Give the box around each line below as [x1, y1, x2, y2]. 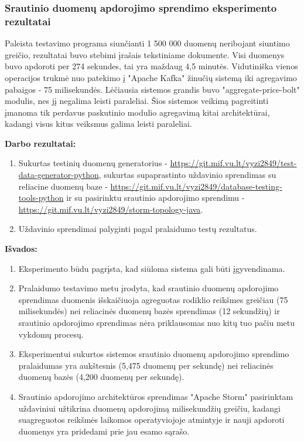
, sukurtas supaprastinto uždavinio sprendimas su [98, 169, 276, 181]
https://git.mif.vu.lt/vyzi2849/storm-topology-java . [18, 203, 203, 215]
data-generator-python [18, 169, 99, 181]
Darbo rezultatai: [5, 137, 76, 149]
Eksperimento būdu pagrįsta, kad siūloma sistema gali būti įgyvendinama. [18, 262, 285, 274]
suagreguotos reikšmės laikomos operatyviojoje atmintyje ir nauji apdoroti [18, 413, 285, 426]
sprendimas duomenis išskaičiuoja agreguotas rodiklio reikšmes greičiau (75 [18, 293, 288, 305]
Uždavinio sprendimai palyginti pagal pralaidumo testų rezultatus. [18, 223, 257, 235]
